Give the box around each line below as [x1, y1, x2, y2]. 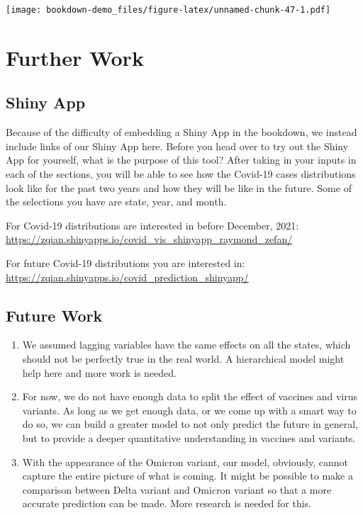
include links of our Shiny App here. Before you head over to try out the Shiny [6, 138, 349, 153]
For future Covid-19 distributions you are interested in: [6, 255, 245, 270]
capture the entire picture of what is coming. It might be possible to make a [22, 468, 353, 483]
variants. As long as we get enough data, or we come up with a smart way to [22, 402, 357, 417]
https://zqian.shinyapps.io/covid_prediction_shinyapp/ [6, 269, 249, 284]
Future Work [6, 304, 103, 326]
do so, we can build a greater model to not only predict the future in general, [22, 417, 358, 431]
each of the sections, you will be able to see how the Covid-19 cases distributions [6, 166, 356, 181]
